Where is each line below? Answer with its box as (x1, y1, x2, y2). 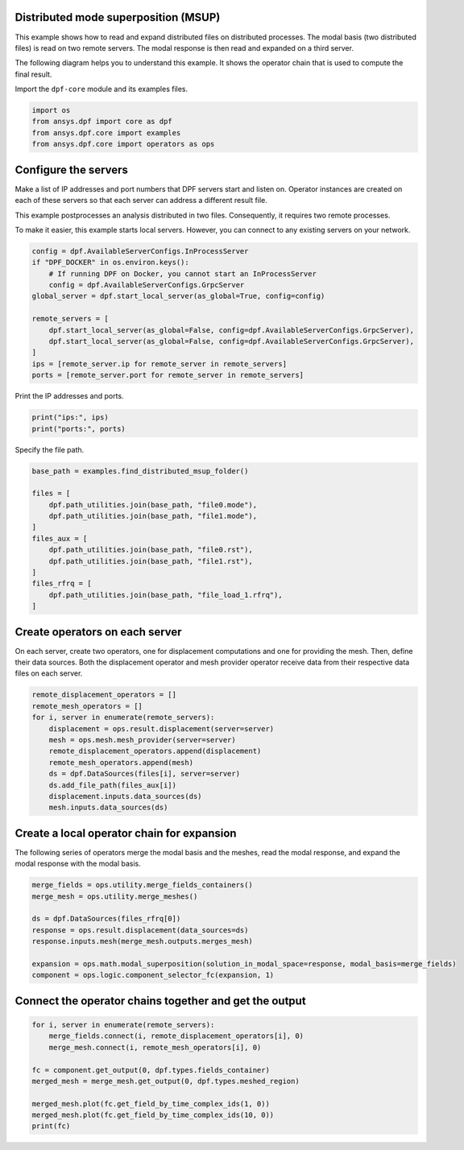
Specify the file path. (14, 445, 85, 454)
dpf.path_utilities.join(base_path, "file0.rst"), (48, 545, 253, 555)
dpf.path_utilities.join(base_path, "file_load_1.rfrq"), (48, 590, 283, 599)
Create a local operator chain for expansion (14, 826, 237, 840)
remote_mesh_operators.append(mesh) (48, 758, 193, 767)
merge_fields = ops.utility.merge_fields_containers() (31, 880, 253, 890)
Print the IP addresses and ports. (14, 391, 124, 401)
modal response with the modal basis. (14, 858, 141, 869)
